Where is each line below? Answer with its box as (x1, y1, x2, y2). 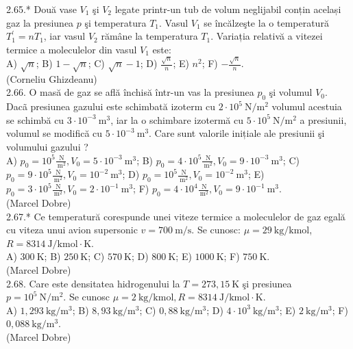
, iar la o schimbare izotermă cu (110, 112, 243, 127)
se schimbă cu (6, 112, 64, 127)
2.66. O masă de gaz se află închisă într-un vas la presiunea (6, 85, 254, 99)
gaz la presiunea (6, 15, 74, 29)
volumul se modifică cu (6, 126, 103, 140)
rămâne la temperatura (101, 29, 198, 43)
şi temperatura (84, 15, 147, 29)
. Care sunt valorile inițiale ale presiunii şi (149, 126, 325, 140)
